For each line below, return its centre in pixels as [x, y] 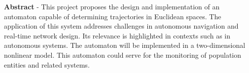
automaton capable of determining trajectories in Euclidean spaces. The [113, 16]
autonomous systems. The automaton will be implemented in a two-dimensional [125, 45]
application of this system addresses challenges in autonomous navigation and [121, 26]
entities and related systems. [47, 64]
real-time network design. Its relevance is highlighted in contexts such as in [117, 35]
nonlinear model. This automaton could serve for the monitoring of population [123, 55]
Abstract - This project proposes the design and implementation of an [112, 6]
